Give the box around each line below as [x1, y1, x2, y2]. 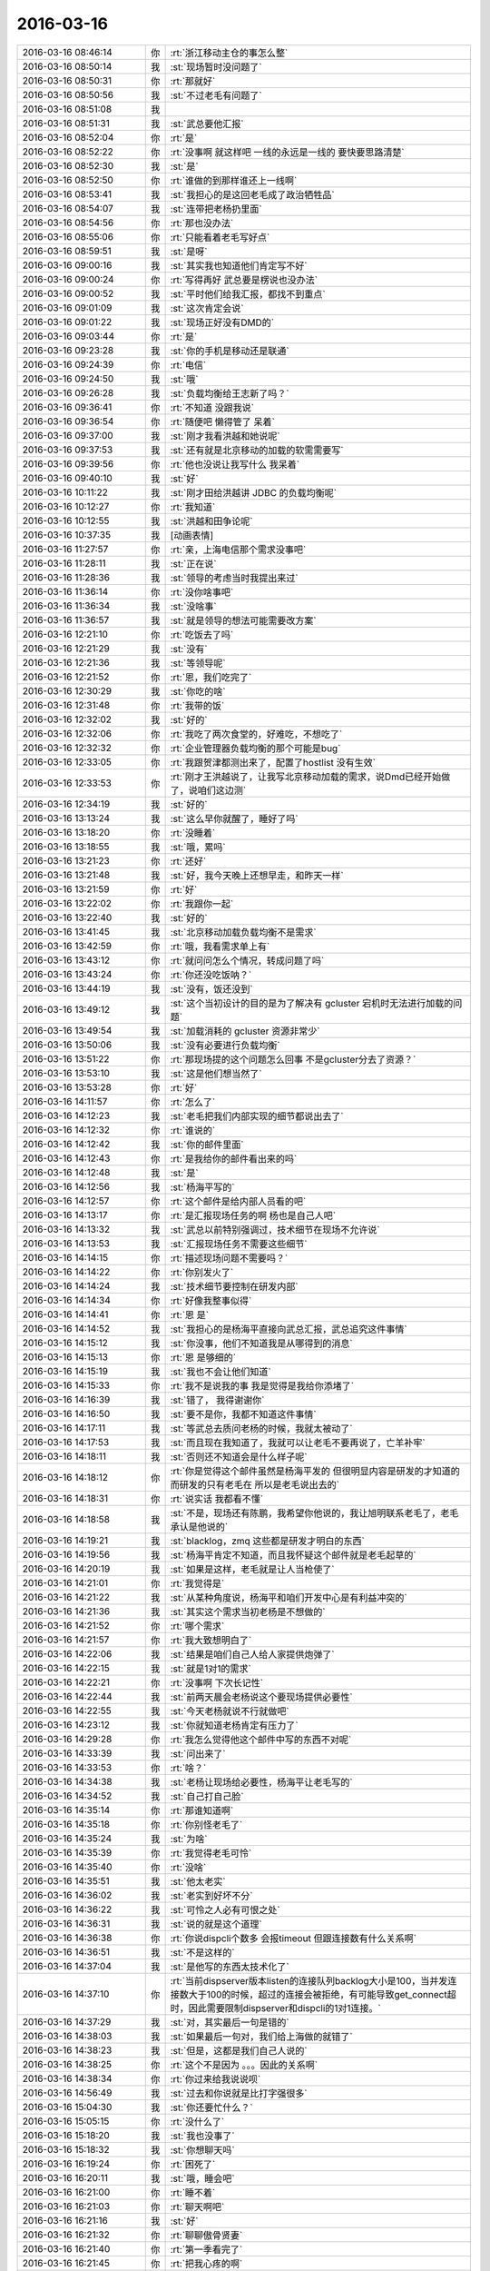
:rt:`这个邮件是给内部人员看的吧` [170, 1195, 307, 1207]
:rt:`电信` [170, 359, 207, 372]
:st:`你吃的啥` [170, 685, 226, 698]
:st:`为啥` [170, 1832, 208, 1845]
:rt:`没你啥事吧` [170, 586, 234, 599]
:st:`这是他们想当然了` [170, 1067, 262, 1080]
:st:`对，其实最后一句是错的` [170, 2016, 289, 2028]
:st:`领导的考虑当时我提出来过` [170, 571, 299, 584]
